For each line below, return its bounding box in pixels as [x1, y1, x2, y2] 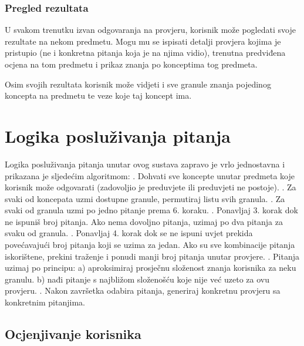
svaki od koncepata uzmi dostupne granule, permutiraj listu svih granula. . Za [5, 192, 285, 204]
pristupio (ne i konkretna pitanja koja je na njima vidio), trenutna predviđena [5, 46, 286, 59]
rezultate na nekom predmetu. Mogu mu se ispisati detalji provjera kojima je [5, 35, 281, 47]
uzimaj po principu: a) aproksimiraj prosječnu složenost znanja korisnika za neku [5, 261, 296, 274]
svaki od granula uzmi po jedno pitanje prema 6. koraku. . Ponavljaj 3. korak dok [5, 204, 298, 216]
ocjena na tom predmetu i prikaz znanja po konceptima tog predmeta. [5, 58, 258, 70]
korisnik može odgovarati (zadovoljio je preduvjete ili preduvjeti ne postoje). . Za [5, 181, 296, 193]
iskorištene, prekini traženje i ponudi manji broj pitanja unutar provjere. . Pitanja [5, 250, 300, 262]
